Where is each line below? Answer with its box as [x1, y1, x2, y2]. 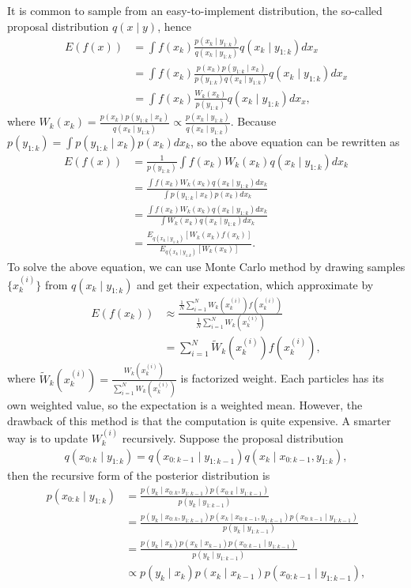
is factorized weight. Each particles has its [180, 370, 384, 386]
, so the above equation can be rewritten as [190, 133, 400, 149]
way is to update [7, 429, 88, 446]
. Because [230, 113, 277, 130]
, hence [157, 17, 191, 34]
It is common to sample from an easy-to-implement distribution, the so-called [7, 2, 383, 18]
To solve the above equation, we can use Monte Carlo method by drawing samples [7, 258, 405, 275]
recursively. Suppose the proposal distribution [122, 429, 344, 446]
